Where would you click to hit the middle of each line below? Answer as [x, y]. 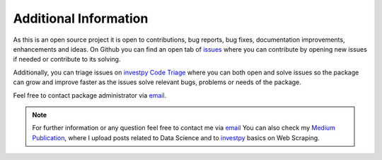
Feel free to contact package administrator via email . [90, 95]
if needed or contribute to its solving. [67, 59]
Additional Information [81, 18]
